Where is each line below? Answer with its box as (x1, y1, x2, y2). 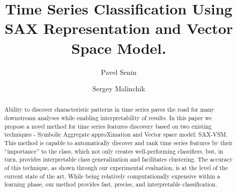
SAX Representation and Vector (5, 18, 233, 38)
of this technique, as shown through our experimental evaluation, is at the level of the (4, 164, 228, 172)
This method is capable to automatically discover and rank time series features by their (4, 139, 233, 147)
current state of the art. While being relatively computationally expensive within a (4, 172, 220, 180)
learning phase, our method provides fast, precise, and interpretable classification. (4, 180, 217, 189)
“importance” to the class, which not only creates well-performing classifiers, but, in (4, 147, 223, 155)
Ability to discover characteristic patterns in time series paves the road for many (4, 105, 214, 114)
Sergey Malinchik (92, 83, 145, 94)
